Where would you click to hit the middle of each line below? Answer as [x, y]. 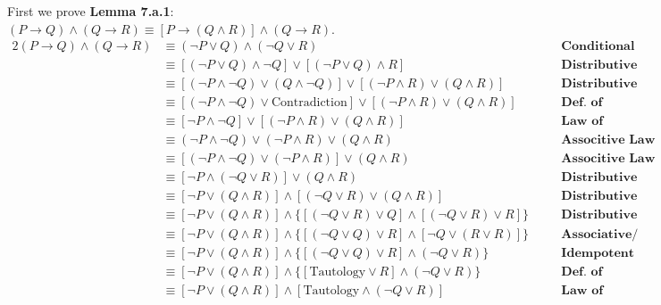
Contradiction [309, 103]
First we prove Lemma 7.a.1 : [91, 11]
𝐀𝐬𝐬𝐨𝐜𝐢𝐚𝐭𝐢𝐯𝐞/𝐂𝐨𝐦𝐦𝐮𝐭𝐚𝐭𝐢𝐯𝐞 [600, 234]
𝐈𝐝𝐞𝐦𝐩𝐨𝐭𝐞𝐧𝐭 [598, 253]
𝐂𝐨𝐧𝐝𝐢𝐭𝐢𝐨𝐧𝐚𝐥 [598, 47]
